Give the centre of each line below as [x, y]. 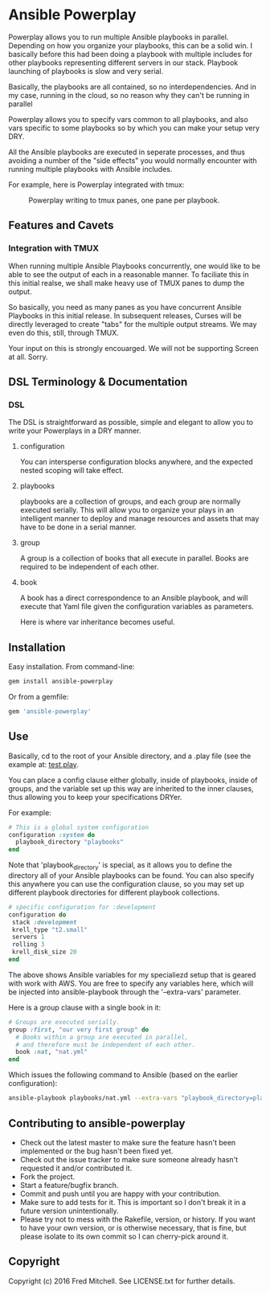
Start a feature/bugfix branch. [69, 1185]
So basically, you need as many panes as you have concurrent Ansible [125, 307]
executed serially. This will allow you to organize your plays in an [127, 510]
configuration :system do [51, 835]
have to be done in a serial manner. [78, 527]
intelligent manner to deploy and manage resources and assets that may [139, 519]
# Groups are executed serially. [64, 1022]
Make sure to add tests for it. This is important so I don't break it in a [133, 1202]
